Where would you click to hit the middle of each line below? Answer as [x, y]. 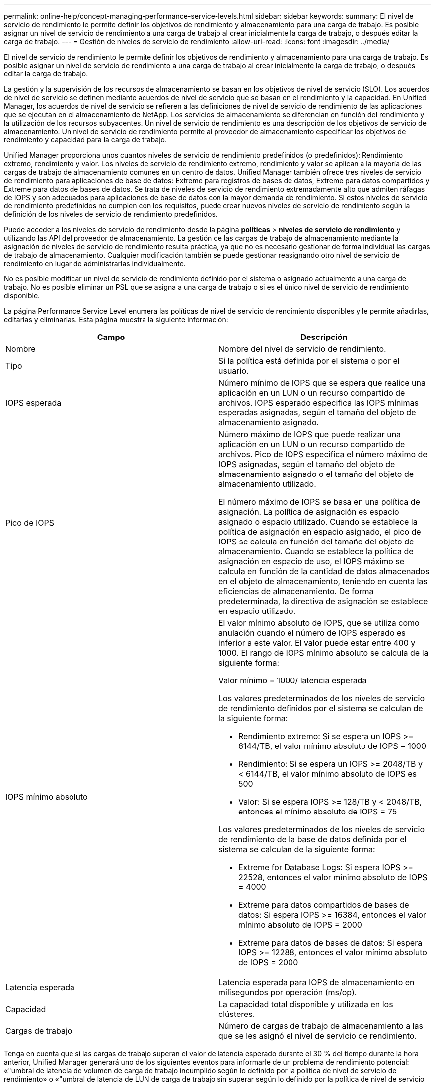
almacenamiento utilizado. [267, 484]
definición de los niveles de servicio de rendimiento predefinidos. [111, 214]
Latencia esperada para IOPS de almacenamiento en [317, 982]
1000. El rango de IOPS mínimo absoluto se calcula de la [324, 653]
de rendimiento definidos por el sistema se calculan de [321, 708]
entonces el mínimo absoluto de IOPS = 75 [318, 812]
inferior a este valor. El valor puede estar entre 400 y [317, 643]
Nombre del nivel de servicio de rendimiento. [302, 349]
